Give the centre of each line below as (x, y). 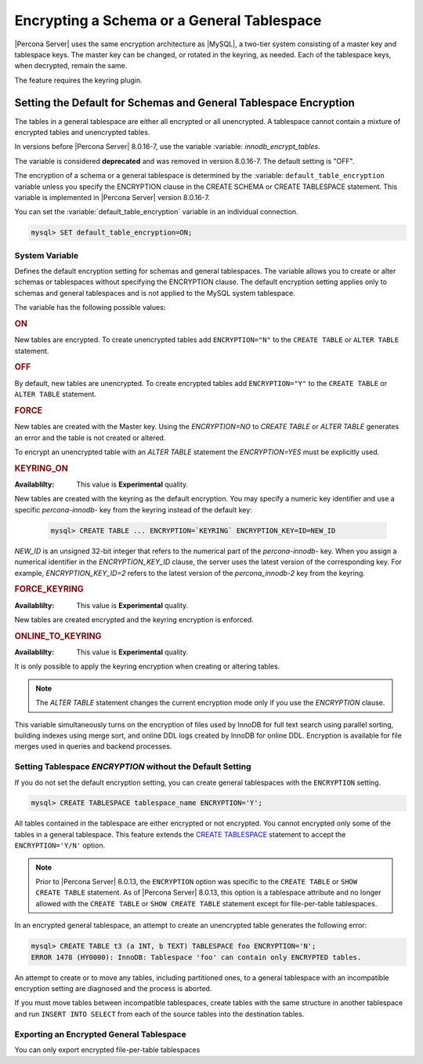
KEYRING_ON (41, 468)
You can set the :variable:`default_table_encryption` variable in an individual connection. (156, 212)
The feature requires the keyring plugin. (78, 80)
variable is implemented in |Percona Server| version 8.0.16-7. (112, 197)
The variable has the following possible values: (90, 308)
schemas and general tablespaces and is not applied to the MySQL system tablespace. (155, 293)
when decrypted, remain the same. (71, 66)
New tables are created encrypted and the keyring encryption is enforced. (134, 619)
